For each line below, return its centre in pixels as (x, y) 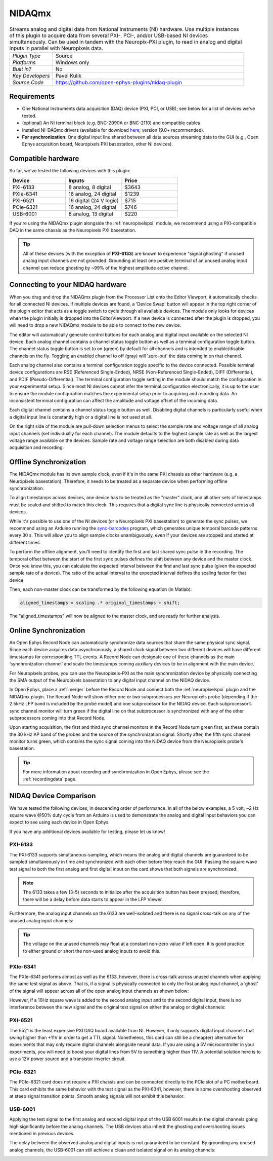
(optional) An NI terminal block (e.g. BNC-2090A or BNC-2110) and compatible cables (111, 123)
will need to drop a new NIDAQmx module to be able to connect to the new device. (95, 325)
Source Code (28, 82)
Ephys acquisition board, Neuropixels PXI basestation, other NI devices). (97, 144)
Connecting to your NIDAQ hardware (68, 285)
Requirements (32, 97)
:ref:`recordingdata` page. (50, 779)
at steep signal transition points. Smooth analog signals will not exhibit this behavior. (97, 1096)
